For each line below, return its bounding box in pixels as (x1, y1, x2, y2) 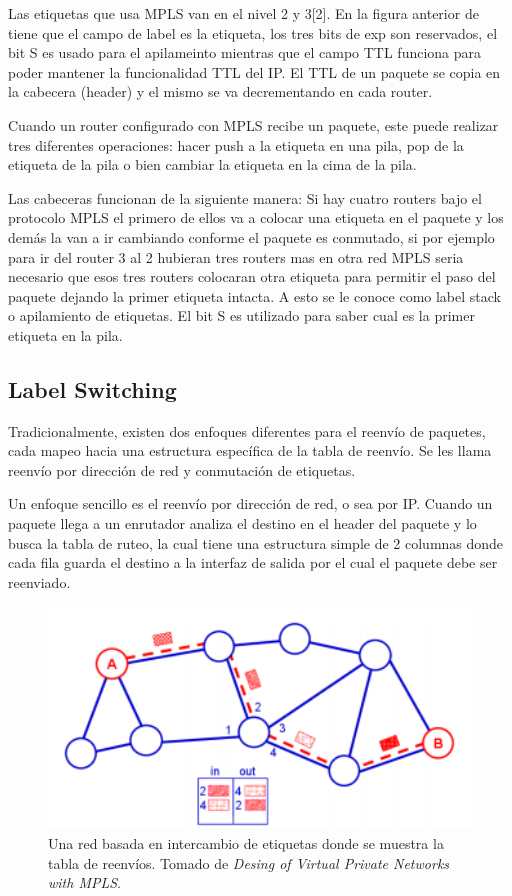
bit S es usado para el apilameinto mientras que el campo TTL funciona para (8, 42, 482, 63)
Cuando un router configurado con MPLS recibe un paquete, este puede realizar (8, 114, 499, 135)
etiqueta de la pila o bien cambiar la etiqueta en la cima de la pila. (8, 154, 417, 175)
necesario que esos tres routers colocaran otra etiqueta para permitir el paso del (8, 266, 496, 287)
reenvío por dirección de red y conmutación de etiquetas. (8, 459, 356, 480)
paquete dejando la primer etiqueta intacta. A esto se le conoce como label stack (8, 285, 501, 306)
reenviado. (8, 571, 71, 592)
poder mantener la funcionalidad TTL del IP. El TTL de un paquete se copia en (8, 61, 501, 82)
